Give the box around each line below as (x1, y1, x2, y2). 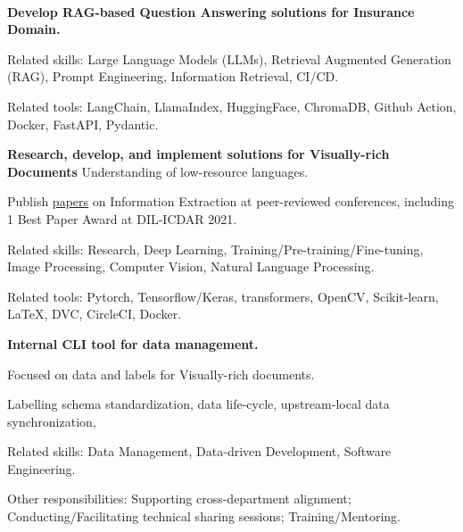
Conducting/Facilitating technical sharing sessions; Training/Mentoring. (7, 507, 401, 526)
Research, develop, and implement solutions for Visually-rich (7, 145, 390, 163)
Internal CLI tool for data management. (7, 334, 259, 353)
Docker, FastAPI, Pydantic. (7, 114, 159, 133)
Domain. (7, 20, 61, 38)
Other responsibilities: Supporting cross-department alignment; (7, 489, 351, 508)
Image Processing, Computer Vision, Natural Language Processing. (7, 257, 375, 276)
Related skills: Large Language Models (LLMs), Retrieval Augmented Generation (7, 49, 451, 68)
